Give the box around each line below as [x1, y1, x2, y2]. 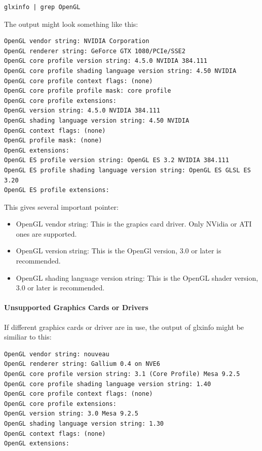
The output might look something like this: [4, 18, 138, 29]
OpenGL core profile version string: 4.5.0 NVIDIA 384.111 [4, 57, 207, 65]
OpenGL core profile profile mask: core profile [4, 87, 171, 95]
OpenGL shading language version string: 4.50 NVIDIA [4, 117, 190, 124]
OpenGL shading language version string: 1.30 [4, 420, 164, 427]
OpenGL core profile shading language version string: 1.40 [4, 380, 211, 388]
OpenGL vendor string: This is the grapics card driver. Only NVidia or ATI [16, 218, 252, 229]
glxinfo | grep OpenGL [4, 4, 81, 11]
